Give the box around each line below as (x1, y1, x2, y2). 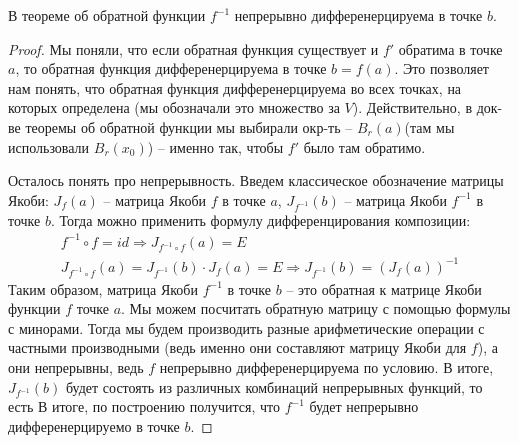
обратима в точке (398, 38, 503, 59)
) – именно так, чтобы (147, 136, 284, 157)
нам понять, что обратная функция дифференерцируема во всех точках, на (8, 77, 462, 98)
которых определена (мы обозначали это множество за (8, 97, 340, 118)
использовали (8, 136, 90, 157)
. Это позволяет (394, 58, 489, 79)
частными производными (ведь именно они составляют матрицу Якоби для (8, 337, 467, 358)
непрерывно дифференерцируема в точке (234, 5, 483, 25)
